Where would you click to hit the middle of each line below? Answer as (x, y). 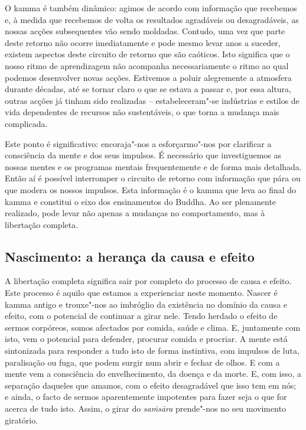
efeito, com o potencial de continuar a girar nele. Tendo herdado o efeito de (141, 316)
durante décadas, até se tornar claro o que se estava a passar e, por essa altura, (148, 89)
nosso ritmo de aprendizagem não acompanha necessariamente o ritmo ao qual (147, 65)
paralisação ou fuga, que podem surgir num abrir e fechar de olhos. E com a (142, 362)
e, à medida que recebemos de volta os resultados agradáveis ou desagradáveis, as (152, 19)
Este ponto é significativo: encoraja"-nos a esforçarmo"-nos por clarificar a (138, 143)
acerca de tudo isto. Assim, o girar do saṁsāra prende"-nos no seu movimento (146, 408)
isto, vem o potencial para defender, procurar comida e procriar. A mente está (146, 339)
